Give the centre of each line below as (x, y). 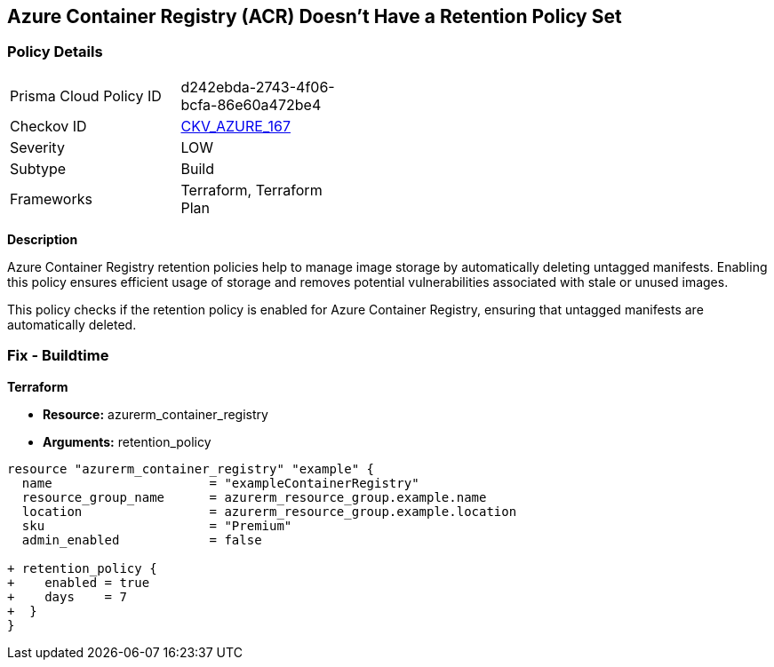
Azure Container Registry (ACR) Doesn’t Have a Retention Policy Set (315, 16)
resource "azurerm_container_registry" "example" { (191, 468)
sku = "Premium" (157, 525)
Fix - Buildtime (58, 356)
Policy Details (55, 52)
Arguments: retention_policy (127, 441)
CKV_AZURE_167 (235, 126)
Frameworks (51, 199)
